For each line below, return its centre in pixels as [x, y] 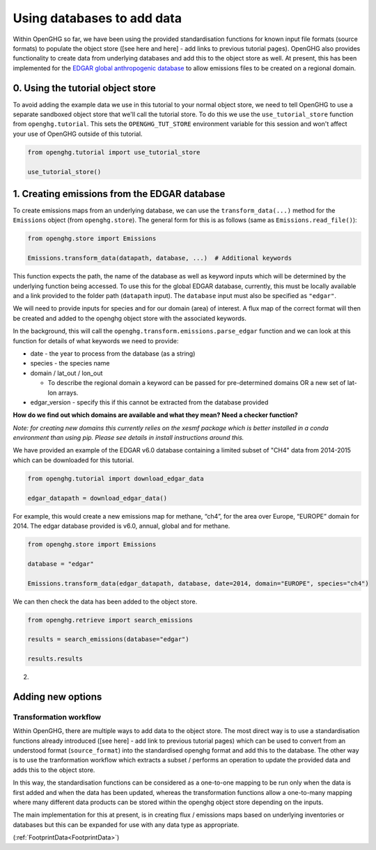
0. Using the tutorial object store [84, 88]
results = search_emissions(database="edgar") [108, 639]
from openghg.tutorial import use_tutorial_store [114, 152]
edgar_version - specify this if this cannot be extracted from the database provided [149, 402]
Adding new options [57, 696]
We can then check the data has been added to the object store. [105, 601]
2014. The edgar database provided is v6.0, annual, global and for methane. [122, 526]
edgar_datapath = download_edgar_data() [97, 498]
